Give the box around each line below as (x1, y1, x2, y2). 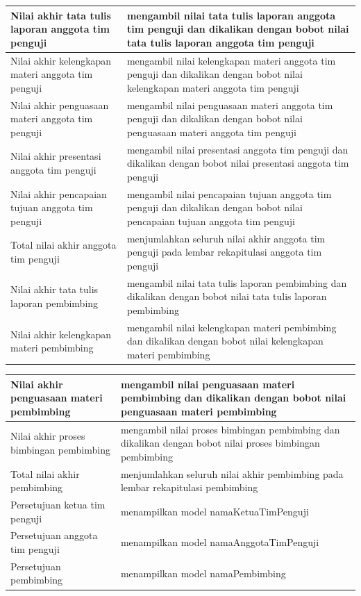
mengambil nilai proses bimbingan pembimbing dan (120, 422, 340, 436)
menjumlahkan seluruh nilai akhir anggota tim (126, 231, 326, 245)
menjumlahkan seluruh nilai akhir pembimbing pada (120, 466, 344, 481)
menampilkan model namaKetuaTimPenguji (120, 504, 309, 518)
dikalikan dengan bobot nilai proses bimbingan (120, 436, 320, 450)
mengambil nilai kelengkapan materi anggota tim (126, 53, 336, 67)
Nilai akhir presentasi (10, 149, 101, 163)
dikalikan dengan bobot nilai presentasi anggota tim (126, 156, 349, 170)
